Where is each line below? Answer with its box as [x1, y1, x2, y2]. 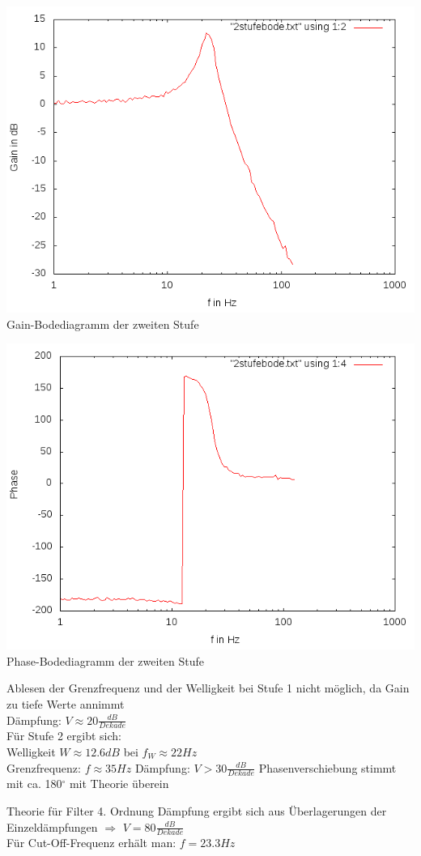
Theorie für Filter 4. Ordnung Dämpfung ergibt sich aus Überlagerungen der [6, 803, 387, 819]
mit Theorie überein [69, 775, 169, 792]
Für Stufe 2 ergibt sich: [6, 727, 122, 744]
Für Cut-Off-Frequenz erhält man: [6, 834, 176, 851]
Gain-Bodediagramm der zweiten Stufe [6, 315, 199, 332]
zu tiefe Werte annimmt [6, 695, 125, 712]
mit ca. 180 [6, 775, 62, 792]
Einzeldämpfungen [6, 818, 98, 835]
